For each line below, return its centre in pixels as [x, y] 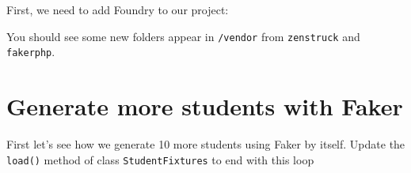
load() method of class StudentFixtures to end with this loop [160, 159]
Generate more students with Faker [205, 106]
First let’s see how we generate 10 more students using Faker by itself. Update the [206, 144]
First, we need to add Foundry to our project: [118, 9]
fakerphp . [31, 52]
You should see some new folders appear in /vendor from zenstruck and [183, 36]
